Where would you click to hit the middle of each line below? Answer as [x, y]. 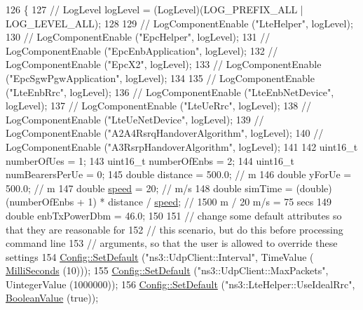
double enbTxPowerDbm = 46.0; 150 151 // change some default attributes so [174, 215]
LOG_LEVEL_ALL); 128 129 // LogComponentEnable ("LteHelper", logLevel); [179, 23]
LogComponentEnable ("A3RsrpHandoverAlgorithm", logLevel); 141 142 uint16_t [182, 146]
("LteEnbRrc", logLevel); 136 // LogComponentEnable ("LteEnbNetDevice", [170, 92]
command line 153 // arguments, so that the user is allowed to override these [172, 243]
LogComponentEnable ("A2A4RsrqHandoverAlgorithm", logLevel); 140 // [165, 133]
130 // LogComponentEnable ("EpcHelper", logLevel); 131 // [138, 37]
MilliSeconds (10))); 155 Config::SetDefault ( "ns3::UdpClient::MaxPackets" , [167, 270]
